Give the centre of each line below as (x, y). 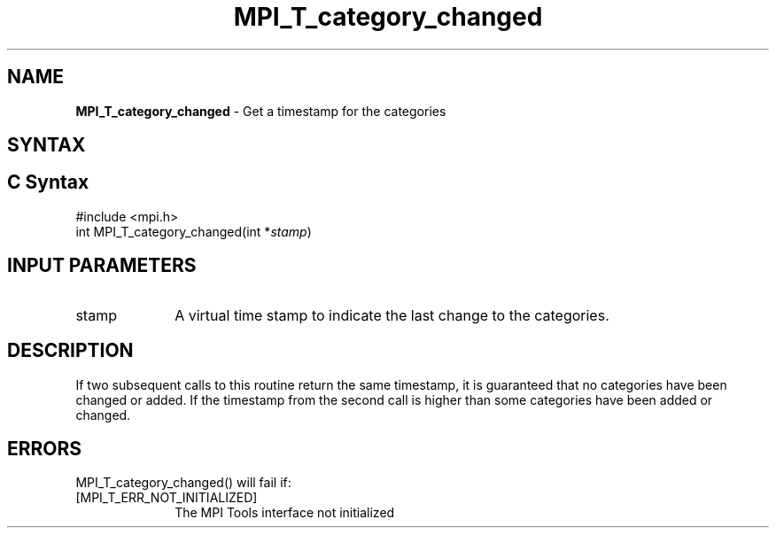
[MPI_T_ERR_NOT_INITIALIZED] (167, 498)
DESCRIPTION (70, 351)
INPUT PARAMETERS (102, 266)
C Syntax (48, 182)
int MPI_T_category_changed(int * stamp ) (194, 231)
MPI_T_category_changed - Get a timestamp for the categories (261, 111)
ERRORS (45, 448)
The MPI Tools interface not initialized (285, 513)
